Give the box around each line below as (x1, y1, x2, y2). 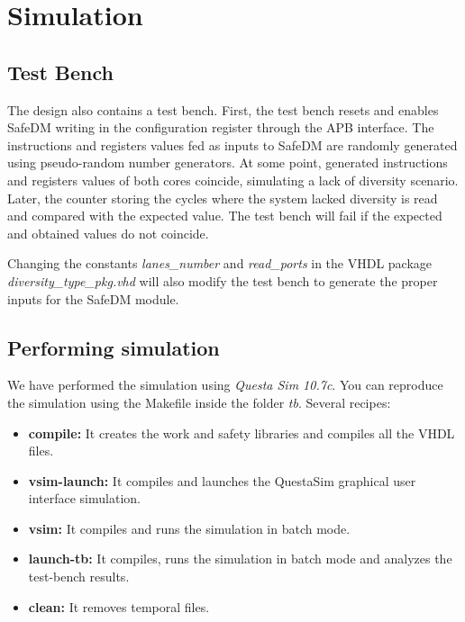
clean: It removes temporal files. (28, 597, 210, 616)
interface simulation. (28, 489, 141, 508)
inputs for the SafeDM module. (7, 289, 179, 308)
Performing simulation (7, 333, 220, 361)
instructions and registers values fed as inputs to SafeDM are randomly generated (7, 135, 458, 154)
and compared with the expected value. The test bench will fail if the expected (7, 206, 442, 225)
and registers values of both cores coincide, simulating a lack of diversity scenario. (7, 170, 459, 189)
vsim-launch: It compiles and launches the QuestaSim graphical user (28, 471, 416, 490)
